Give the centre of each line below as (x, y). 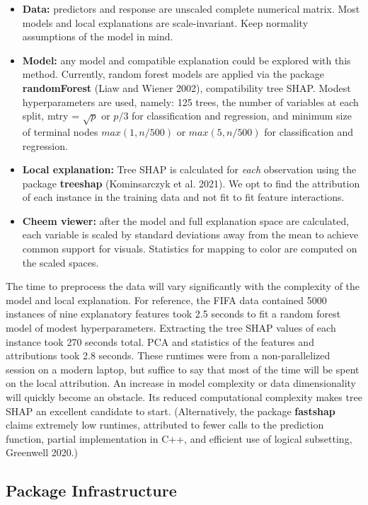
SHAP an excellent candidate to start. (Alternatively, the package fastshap (171, 411)
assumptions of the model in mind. (98, 36)
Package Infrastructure (91, 491)
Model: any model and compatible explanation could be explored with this (186, 60)
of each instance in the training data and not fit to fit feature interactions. (183, 197)
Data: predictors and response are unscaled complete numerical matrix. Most (191, 8)
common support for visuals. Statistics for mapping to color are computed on (190, 249)
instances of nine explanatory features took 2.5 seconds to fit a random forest (173, 314)
